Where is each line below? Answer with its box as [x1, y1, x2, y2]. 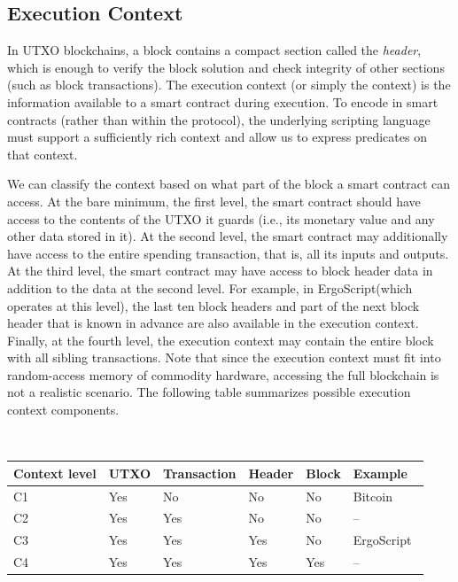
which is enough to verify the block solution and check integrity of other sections [7, 58, 445, 76]
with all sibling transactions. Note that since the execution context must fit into [7, 348, 441, 367]
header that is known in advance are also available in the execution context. [7, 314, 419, 332]
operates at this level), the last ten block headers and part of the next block [7, 296, 420, 314]
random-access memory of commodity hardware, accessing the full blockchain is [7, 365, 439, 384]
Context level [13, 463, 97, 482]
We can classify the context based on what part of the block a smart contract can [7, 175, 451, 193]
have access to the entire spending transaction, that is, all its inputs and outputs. [7, 244, 449, 262]
